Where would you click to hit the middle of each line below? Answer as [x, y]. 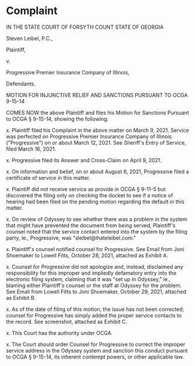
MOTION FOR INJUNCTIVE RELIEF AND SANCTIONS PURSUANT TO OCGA [97, 95]
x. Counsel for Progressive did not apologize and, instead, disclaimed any [95, 266]
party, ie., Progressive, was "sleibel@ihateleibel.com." [71, 238]
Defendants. [21, 84]
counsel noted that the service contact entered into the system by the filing [97, 231]
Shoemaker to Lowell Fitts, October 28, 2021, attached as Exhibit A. [87, 255]
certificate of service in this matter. [48, 177]
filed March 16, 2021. [31, 149]
